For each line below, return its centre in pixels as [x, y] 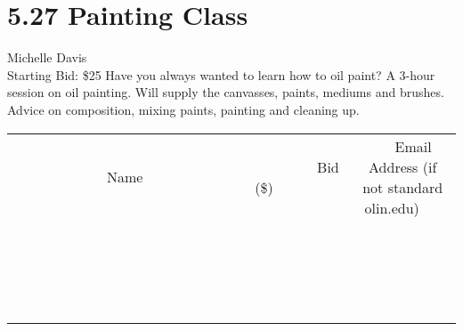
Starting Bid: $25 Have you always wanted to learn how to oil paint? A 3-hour [221, 74]
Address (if [403, 166]
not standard [403, 187]
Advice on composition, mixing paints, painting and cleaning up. [183, 109]
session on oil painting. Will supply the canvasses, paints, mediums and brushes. [226, 92]
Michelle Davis [47, 57]
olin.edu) [392, 207]
